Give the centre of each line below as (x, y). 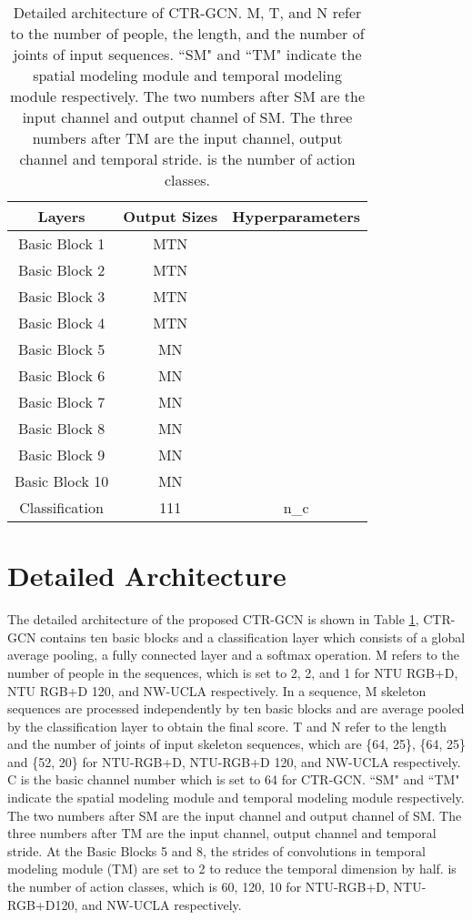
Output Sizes (171, 216)
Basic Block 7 (62, 402)
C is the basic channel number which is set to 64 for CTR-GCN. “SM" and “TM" (234, 779)
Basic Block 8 (62, 428)
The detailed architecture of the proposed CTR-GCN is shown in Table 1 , (213, 619)
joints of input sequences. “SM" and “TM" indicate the (187, 54)
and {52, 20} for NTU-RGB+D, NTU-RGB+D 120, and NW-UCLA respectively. (234, 761)
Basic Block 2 (62, 270)
